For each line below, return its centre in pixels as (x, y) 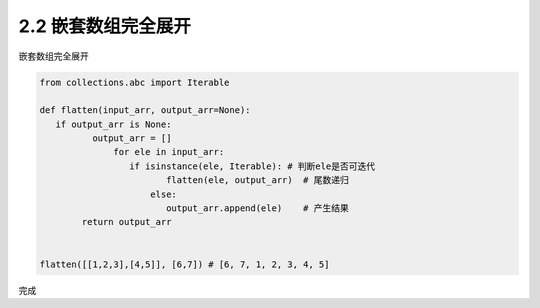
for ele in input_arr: (169, 152)
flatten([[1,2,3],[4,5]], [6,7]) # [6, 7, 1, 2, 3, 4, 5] (184, 264)
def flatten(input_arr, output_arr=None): (145, 110)
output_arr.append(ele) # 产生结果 (257, 208)
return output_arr (126, 222)
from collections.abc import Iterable (134, 82)
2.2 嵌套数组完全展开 (105, 26)
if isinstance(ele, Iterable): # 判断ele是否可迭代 (251, 166)
